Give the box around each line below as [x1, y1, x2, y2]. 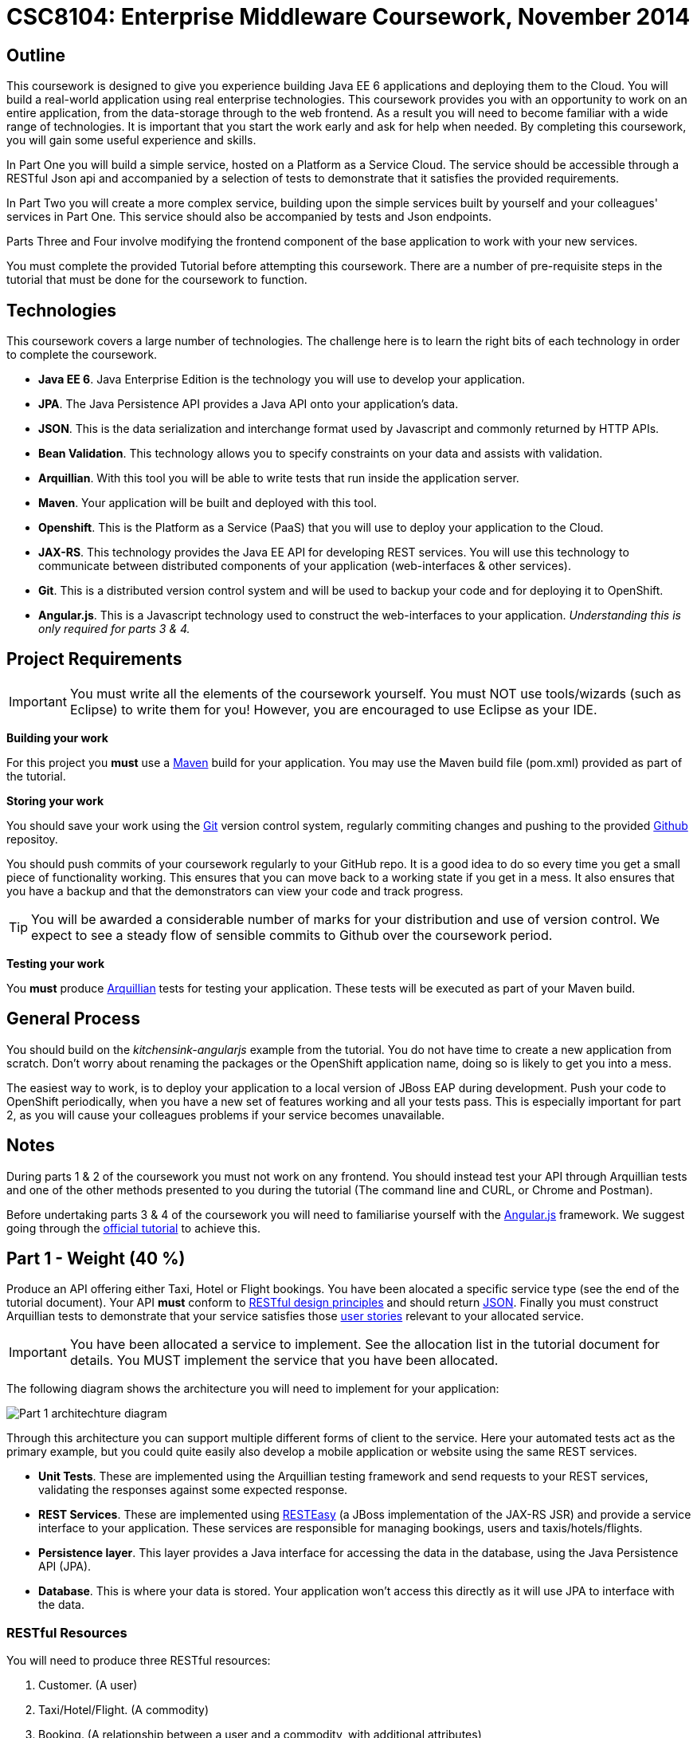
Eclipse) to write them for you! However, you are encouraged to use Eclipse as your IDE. [69, 701, 597, 718]
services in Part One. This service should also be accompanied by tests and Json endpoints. [6, 210, 492, 224]
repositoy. [6, 832, 58, 846]
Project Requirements [6, 649, 182, 670]
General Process [6, 1009, 140, 1029]
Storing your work [6, 793, 104, 808]
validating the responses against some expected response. [38, 1483, 348, 1497]
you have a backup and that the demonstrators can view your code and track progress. [6, 883, 464, 898]
